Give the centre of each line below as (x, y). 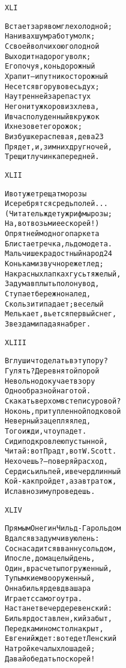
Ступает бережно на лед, (48, 294)
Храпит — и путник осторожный (56, 76)
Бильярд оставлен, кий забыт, (58, 619)
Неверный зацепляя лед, (48, 421)
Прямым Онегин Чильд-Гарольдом (63, 529)
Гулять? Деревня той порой (52, 371)
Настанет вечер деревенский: (58, 609)
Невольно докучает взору (50, 381)
